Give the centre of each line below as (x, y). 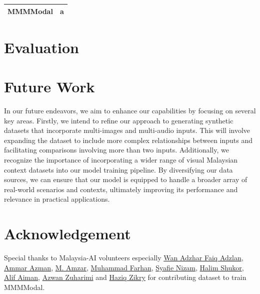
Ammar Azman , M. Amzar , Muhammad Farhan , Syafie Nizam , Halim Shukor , (124, 267)
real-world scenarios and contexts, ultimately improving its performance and (121, 189)
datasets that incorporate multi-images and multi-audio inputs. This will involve (127, 130)
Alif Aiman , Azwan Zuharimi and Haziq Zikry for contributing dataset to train (125, 277)
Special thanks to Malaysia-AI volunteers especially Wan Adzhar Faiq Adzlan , (124, 258)
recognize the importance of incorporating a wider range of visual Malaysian (121, 160)
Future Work (49, 87)
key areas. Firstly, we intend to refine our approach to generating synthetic (119, 120)
